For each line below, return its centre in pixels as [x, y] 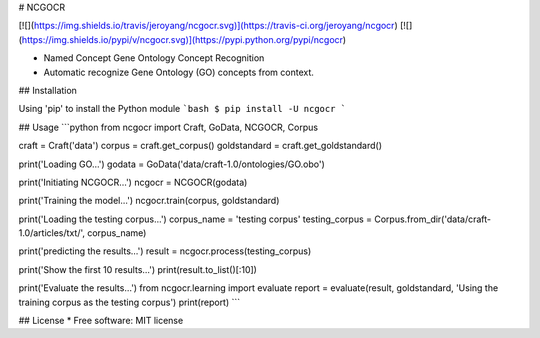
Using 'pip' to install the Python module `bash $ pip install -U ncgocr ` [182, 109]
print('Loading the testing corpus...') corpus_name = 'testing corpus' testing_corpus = [195, 219]
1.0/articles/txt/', [51, 233]
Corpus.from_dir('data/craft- [432, 219]
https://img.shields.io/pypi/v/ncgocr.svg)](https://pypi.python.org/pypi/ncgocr [182, 39]
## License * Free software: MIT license [101, 321]
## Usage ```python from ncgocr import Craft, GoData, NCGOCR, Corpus [168, 127]
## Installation [47, 90]
